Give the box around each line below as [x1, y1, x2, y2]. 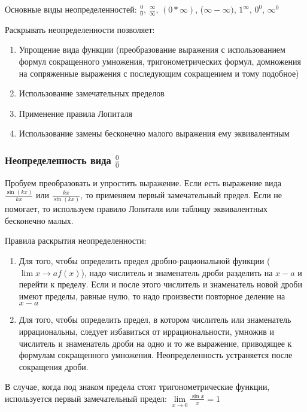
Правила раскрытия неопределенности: [5, 234, 147, 247]
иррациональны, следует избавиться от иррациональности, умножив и [19, 325, 275, 338]
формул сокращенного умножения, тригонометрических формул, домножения [19, 55, 301, 68]
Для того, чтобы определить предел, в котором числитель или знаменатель [19, 313, 291, 326]
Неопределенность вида [5, 152, 111, 167]
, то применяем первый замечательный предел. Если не [80, 188, 282, 201]
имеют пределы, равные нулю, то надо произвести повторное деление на [19, 289, 285, 302]
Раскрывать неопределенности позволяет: [5, 23, 155, 35]
